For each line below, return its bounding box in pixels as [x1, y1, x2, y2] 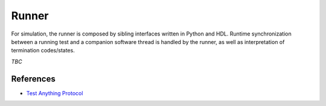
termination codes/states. [11, 47, 75, 54]
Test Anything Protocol [26, 89, 83, 96]
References [11, 73, 56, 84]
